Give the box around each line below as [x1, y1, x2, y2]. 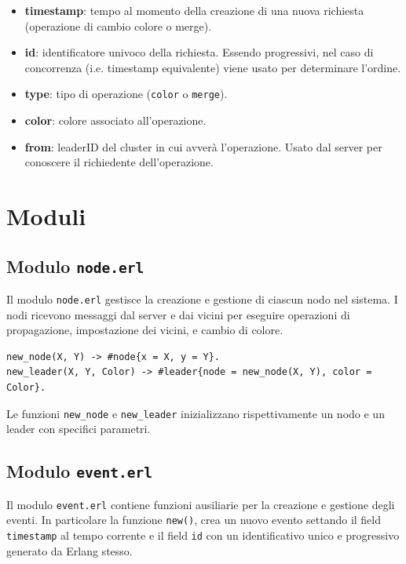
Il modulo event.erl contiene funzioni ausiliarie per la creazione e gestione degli [6, 496, 395, 512]
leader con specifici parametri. [6, 420, 151, 437]
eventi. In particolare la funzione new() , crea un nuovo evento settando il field [6, 511, 382, 528]
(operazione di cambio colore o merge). [24, 17, 212, 34]
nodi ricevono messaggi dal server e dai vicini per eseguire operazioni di [6, 306, 350, 322]
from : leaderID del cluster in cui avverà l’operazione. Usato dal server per [24, 138, 382, 155]
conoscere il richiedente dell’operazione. [24, 154, 214, 170]
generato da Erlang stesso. [6, 542, 133, 559]
